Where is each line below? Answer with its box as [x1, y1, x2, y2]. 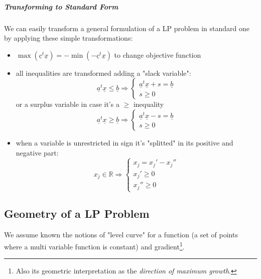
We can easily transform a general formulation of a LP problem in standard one [4, 23, 249, 33]
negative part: [16, 147, 59, 158]
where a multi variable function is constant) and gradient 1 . [4, 239, 185, 251]
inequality [133, 99, 164, 109]
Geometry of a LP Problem [4, 206, 150, 221]
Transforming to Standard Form [4, 1, 118, 12]
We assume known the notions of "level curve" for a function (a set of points [4, 229, 238, 240]
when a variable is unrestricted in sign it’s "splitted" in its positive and [16, 137, 233, 148]
